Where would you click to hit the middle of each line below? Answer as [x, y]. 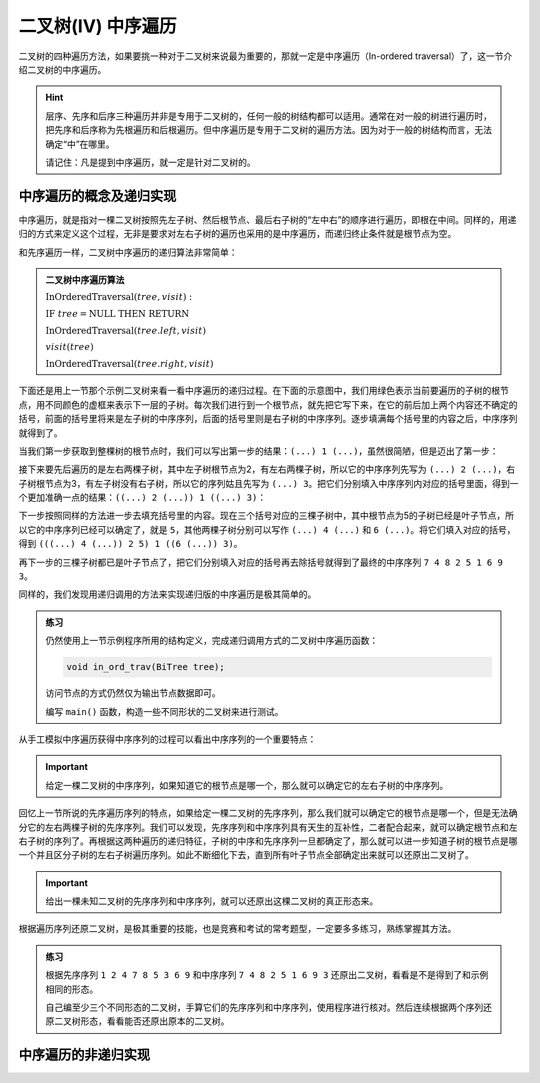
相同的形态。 [72, 989]
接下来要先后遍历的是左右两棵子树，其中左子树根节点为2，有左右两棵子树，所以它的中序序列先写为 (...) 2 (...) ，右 [267, 469]
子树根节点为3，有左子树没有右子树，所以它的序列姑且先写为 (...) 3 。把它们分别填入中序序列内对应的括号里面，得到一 [268, 483]
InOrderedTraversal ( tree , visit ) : [119, 297]
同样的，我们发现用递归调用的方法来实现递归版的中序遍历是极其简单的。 [167, 594]
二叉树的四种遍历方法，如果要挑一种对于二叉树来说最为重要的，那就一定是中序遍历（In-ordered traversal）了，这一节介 [265, 56]
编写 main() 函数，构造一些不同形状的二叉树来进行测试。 [164, 711]
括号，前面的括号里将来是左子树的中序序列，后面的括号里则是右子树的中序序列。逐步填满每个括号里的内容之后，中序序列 [268, 419]
